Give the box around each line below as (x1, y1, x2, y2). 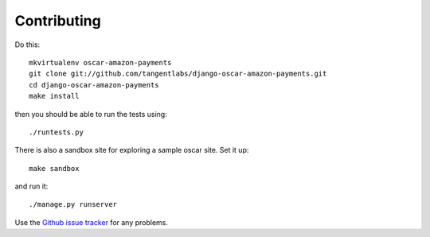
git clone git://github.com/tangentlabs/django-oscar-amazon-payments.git (29, 69, 327, 79)
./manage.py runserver (29, 200, 118, 209)
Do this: (14, 40, 41, 49)
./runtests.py (29, 127, 84, 137)
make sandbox (29, 164, 80, 173)
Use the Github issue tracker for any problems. (14, 217, 169, 227)
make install (29, 91, 80, 101)
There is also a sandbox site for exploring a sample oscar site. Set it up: (14, 146, 249, 155)
